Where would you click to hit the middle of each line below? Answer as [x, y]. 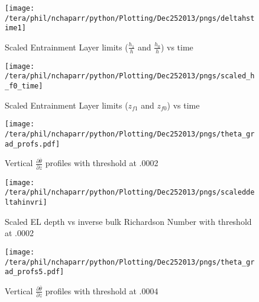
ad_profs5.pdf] [35, 272]
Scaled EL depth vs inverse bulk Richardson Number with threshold [128, 221]
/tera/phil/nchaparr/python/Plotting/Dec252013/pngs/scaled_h [130, 76]
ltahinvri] [26, 203]
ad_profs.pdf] [33, 144]
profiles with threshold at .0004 [102, 290]
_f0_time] [24, 86]
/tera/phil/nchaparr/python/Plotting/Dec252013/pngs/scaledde [130, 193]
